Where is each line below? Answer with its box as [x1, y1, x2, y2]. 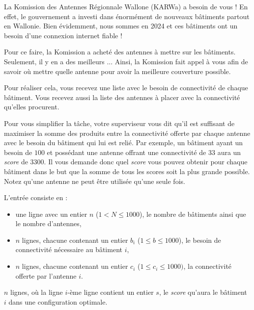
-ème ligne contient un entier [67, 287, 154, 297]
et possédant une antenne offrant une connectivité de [47, 147, 206, 157]
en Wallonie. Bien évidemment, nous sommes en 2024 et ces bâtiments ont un [4, 21, 238, 31]
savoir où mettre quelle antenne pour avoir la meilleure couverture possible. [4, 66, 231, 76]
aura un [217, 147, 241, 157]
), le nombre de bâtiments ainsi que [140, 208, 246, 219]
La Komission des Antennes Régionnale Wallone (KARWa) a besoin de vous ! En [4, 1, 248, 11]
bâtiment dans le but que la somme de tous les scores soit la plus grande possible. [4, 166, 250, 176]
